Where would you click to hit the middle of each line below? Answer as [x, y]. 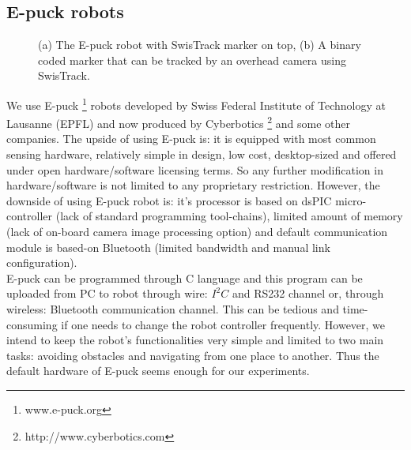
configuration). [42, 262]
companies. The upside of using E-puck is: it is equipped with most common [191, 139]
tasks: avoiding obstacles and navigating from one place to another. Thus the [193, 355]
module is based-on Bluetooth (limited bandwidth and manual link [168, 247]
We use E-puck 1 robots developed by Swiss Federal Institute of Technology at [196, 103]
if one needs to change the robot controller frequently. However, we [223, 324]
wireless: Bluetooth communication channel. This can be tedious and [173, 309]
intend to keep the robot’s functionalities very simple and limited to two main [195, 340]
